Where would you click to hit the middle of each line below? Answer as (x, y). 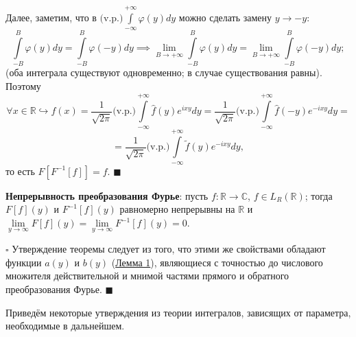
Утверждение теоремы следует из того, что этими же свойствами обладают (169, 249)
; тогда (319, 195)
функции (24, 262)
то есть (20, 171)
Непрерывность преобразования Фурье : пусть (107, 195)
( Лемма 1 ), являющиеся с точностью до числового (217, 262)
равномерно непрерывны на (177, 209)
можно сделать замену (225, 17)
